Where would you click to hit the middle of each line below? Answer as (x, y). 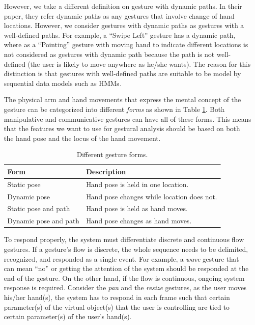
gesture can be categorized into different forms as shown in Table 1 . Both (114, 109)
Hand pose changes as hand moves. (139, 221)
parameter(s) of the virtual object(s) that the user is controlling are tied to (117, 307)
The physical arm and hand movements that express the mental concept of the (123, 99)
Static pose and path (39, 208)
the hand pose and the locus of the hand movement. (82, 138)
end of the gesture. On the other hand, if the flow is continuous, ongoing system (124, 278)
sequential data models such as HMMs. (63, 83)
